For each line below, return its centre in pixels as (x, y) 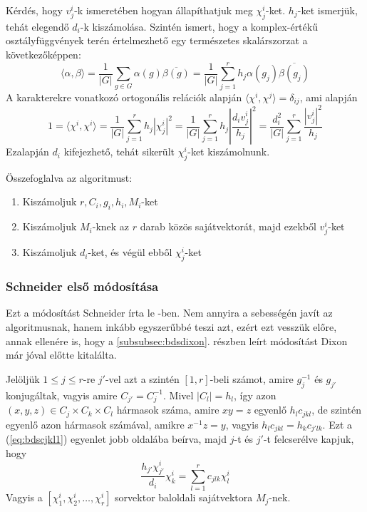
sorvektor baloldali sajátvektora (184, 497)
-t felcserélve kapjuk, (309, 439)
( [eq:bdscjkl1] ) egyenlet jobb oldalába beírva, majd (117, 439)
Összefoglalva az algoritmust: (69, 177)
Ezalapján (27, 152)
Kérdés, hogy (34, 10)
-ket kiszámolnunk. (229, 152)
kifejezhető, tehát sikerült (119, 152)
